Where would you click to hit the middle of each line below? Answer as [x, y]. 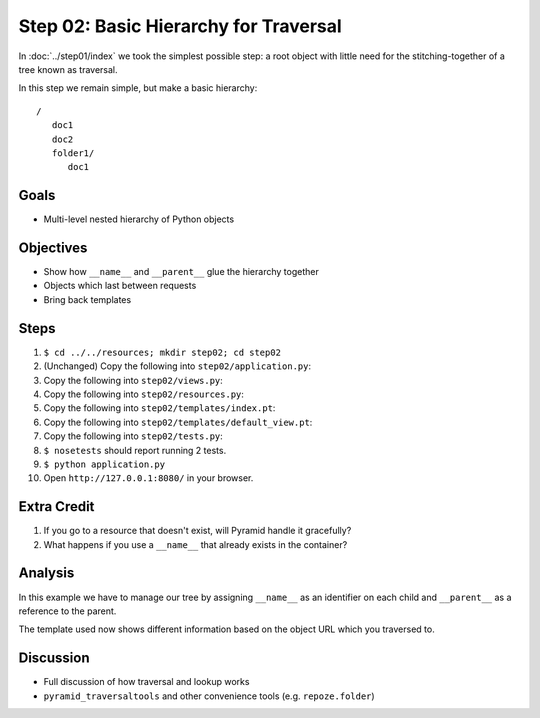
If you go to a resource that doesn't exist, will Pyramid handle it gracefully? [197, 531]
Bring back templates [87, 299]
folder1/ [73, 153]
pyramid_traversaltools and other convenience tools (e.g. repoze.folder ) [209, 696]
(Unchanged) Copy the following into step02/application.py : [177, 366]
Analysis [46, 573]
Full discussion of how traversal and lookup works [146, 682]
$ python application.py [104, 464]
